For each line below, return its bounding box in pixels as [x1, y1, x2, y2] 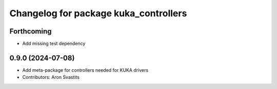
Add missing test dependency [22, 41, 86, 47]
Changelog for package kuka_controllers [9, 8, 187, 19]
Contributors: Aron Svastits [22, 74, 80, 80]
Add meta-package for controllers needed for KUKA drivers [22, 67, 149, 73]
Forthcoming [9, 27, 52, 36]
